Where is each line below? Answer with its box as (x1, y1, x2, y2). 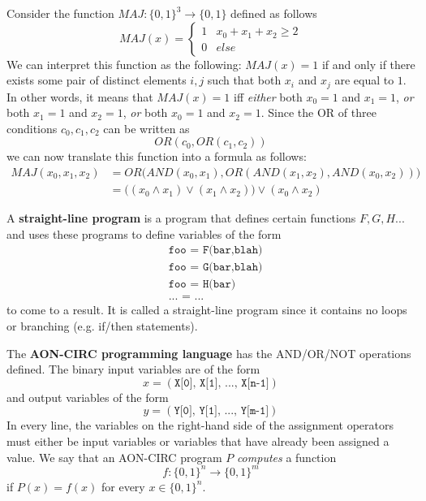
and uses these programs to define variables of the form (6, 225, 282, 242)
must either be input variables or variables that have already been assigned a (6, 432, 389, 449)
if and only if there (321, 55, 415, 72)
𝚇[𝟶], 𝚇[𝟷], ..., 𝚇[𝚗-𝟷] (174, 377, 269, 389)
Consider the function (6, 5, 114, 21)
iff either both (234, 88, 303, 105)
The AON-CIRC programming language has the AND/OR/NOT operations (6, 344, 411, 361)
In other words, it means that (6, 88, 153, 105)
